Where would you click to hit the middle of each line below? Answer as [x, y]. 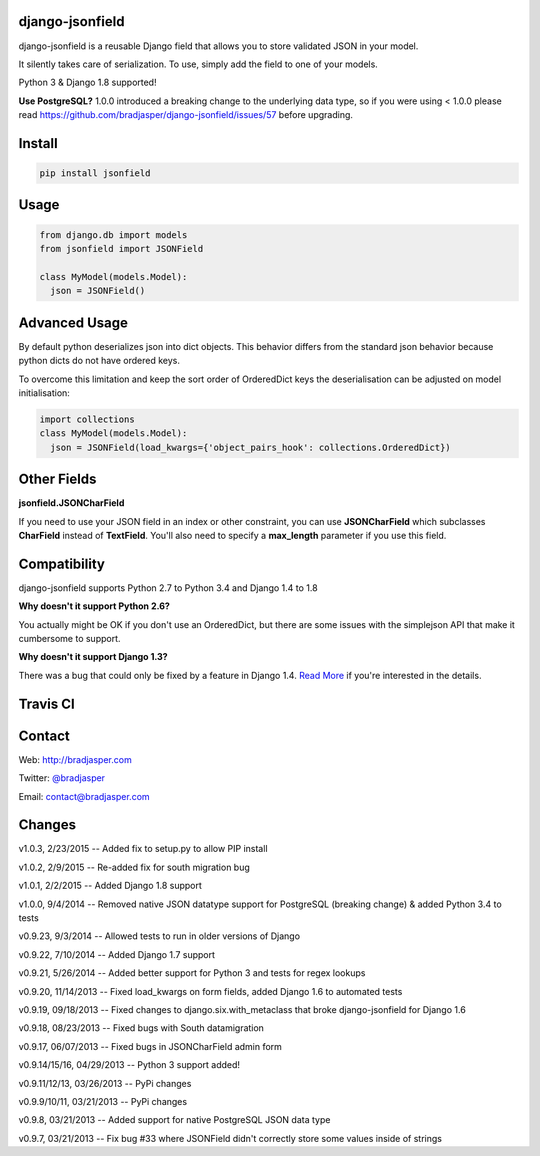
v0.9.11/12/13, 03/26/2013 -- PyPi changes [105, 1083]
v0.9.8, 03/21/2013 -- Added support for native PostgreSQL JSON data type [174, 1120]
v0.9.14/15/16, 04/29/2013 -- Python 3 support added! [129, 1065]
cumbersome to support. [69, 639]
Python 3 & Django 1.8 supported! [87, 82]
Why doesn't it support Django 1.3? [93, 657]
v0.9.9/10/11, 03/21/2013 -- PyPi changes [103, 1101]
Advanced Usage [73, 322]
